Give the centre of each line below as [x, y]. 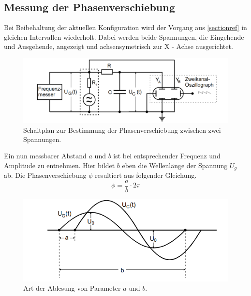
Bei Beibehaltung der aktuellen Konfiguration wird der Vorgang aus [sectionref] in [125, 27]
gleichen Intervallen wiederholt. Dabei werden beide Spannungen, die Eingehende [124, 37]
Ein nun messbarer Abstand [45, 155]
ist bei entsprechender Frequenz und [167, 155]
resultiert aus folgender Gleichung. [146, 175]
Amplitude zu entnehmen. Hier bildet [59, 165]
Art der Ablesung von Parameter [72, 288]
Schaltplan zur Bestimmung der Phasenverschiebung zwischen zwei [122, 130]
